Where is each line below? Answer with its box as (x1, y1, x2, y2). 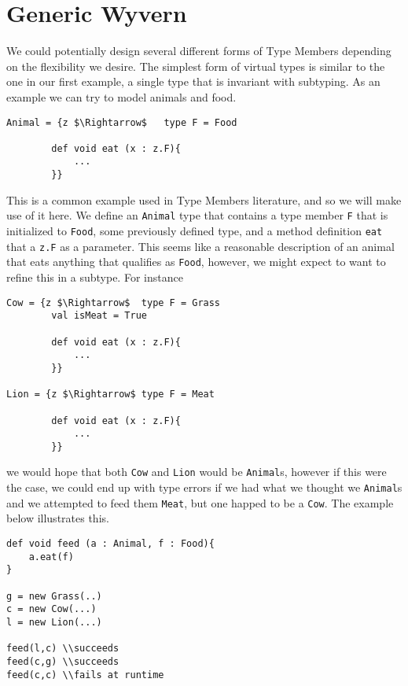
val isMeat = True (51, 310, 147, 322)
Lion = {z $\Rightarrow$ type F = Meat (6, 389, 215, 400)
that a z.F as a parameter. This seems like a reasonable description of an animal (6, 238, 395, 254)
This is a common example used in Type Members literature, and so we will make (6, 191, 402, 208)
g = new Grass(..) (6, 590, 102, 602)
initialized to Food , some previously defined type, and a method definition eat (6, 223, 383, 239)
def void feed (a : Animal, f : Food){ (6, 538, 215, 550)
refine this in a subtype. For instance (6, 269, 183, 285)
